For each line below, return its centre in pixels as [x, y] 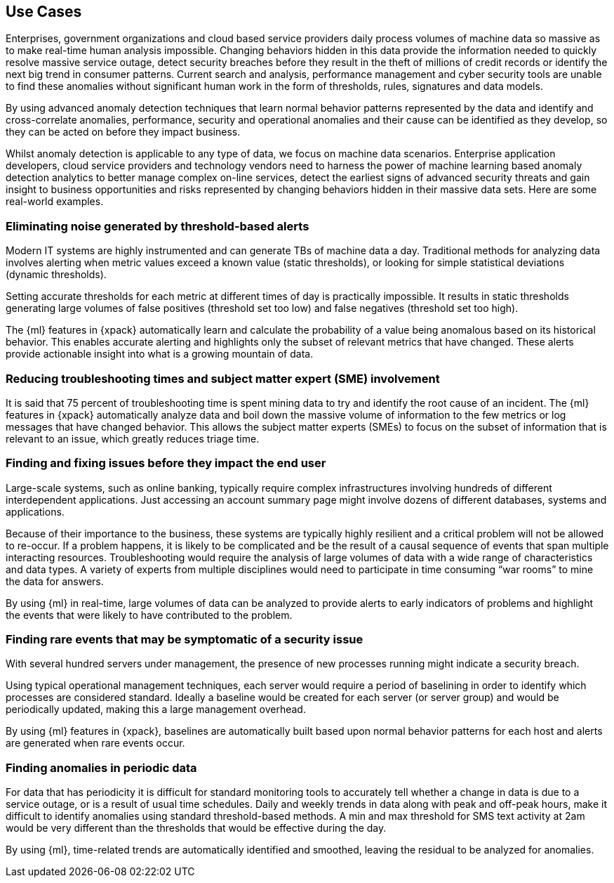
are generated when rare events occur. [95, 743]
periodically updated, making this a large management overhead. [156, 709]
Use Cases [44, 12]
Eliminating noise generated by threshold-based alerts [158, 226]
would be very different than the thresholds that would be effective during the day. [196, 828]
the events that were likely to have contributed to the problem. [149, 615]
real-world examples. [55, 202]
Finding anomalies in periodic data [101, 767]
